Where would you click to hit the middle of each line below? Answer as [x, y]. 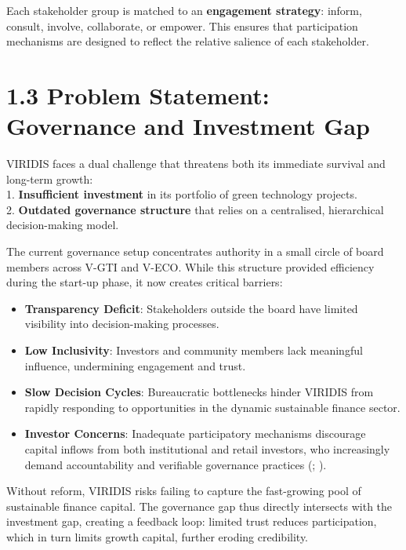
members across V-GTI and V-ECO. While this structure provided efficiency [190, 266]
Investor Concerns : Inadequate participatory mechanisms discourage [195, 433]
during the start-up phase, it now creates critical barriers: [145, 282]
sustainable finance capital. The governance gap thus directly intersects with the [199, 506]
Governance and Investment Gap [188, 126]
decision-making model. [63, 225]
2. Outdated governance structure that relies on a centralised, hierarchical [195, 209]
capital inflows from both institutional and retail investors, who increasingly [207, 449]
